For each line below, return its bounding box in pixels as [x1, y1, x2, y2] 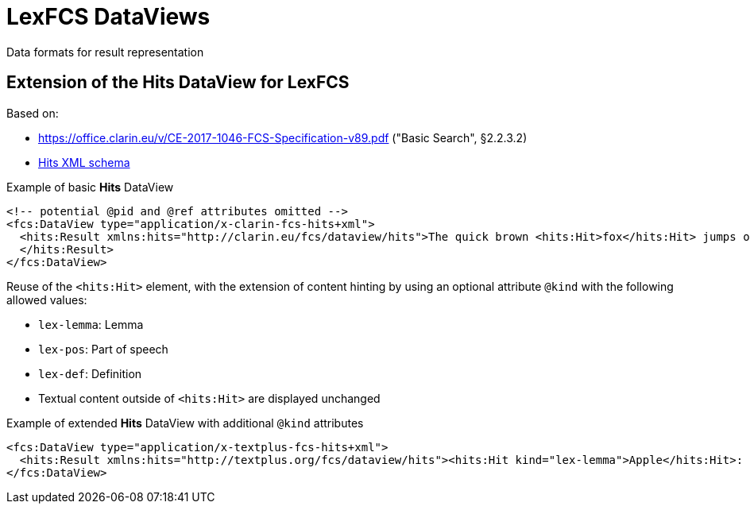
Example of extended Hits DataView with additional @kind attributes [6, 415, 364, 430]
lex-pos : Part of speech [38, 342, 168, 356]
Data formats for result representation [6, 44, 204, 59]
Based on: [6, 106, 59, 120]
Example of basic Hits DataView [6, 180, 174, 194]
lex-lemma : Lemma [38, 317, 144, 331]
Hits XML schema [38, 155, 130, 169]
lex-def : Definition [38, 366, 142, 381]
